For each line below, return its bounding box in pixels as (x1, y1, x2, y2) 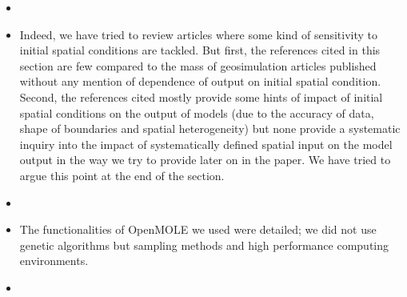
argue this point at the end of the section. (19, 167, 225, 183)
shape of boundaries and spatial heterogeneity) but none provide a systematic (19, 120, 401, 137)
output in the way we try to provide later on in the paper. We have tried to (19, 151, 391, 168)
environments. (19, 252, 89, 269)
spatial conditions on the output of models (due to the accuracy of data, (19, 104, 374, 121)
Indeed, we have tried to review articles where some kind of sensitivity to (19, 26, 378, 42)
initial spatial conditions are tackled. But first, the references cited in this (19, 42, 381, 58)
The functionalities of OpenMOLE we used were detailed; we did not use (19, 221, 377, 238)
